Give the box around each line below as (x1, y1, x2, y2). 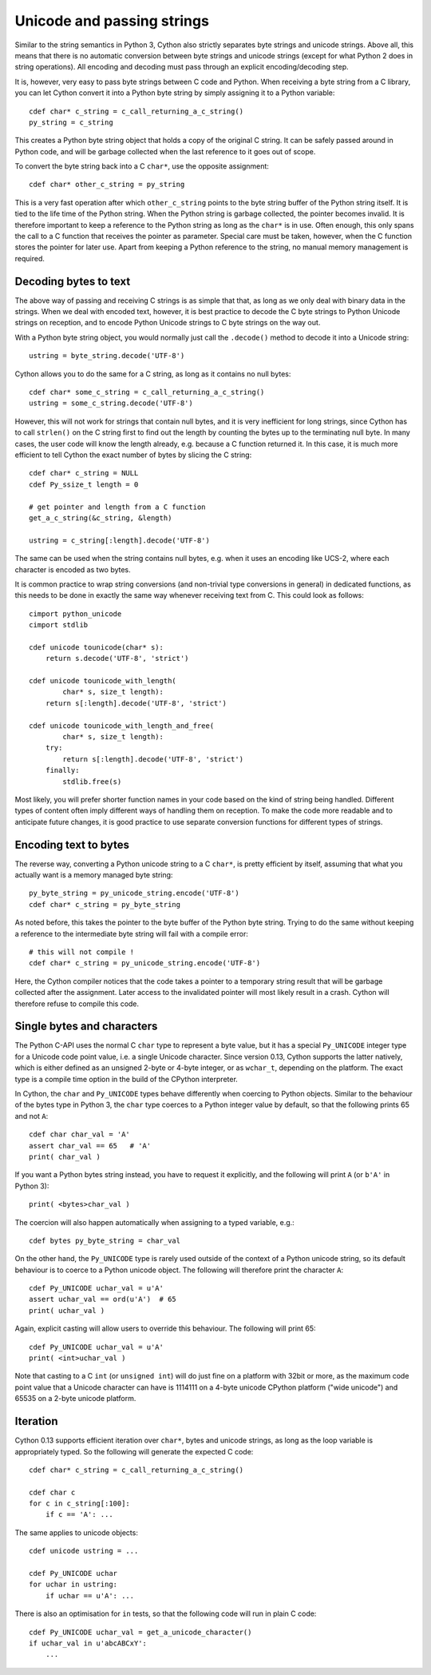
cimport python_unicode (29, 609, 122, 619)
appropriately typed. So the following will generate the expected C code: (14, 1446, 254, 1456)
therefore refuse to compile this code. (14, 999, 140, 1009)
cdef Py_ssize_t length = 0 (29, 479, 139, 489)
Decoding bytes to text (14, 274, 131, 288)
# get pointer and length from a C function (29, 502, 207, 511)
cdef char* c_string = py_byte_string (29, 900, 181, 909)
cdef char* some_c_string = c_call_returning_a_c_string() (29, 388, 265, 397)
